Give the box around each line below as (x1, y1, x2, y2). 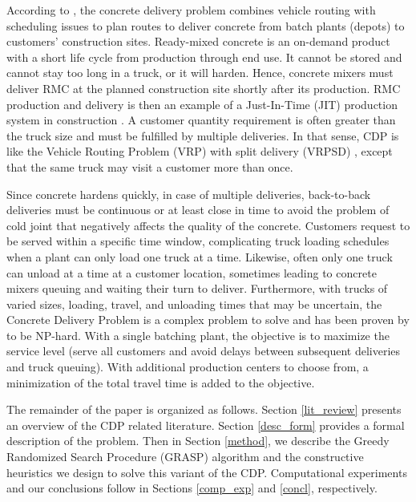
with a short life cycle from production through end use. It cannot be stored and (6, 48, 402, 65)
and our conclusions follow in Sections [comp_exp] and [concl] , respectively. (6, 480, 378, 496)
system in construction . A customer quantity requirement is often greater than (6, 111, 396, 128)
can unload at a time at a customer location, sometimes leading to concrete (6, 264, 377, 281)
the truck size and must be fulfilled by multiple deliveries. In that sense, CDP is (6, 127, 399, 144)
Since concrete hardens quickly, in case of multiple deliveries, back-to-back (6, 185, 371, 202)
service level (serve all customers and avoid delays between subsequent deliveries (6, 342, 401, 359)
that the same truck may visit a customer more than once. (6, 158, 293, 175)
